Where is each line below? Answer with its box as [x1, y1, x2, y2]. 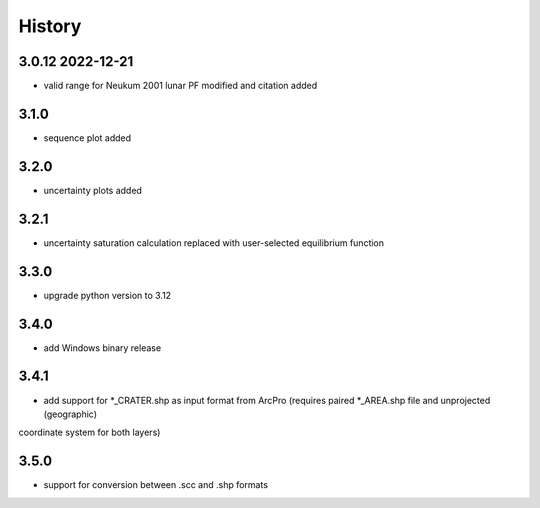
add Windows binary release [43, 341, 162, 354]
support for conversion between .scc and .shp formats [43, 479, 269, 491]
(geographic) [43, 408, 97, 420]
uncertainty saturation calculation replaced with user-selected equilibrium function [43, 236, 385, 249]
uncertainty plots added [43, 184, 142, 196]
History [18, 15, 82, 37]
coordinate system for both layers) [18, 426, 161, 439]
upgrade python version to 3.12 [43, 289, 172, 301]
